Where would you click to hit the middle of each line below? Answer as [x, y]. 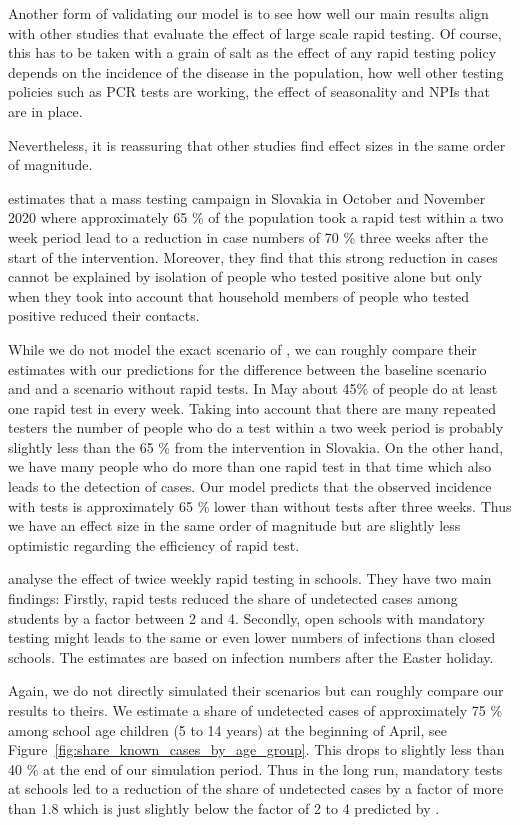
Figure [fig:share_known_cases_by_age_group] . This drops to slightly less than [256, 749]
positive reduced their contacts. [104, 315]
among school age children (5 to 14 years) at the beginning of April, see [227, 729]
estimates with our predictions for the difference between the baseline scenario [247, 368]
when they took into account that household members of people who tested [239, 295]
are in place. [45, 110]
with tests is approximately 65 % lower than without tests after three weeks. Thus [260, 505]
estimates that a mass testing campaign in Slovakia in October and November [247, 197]
